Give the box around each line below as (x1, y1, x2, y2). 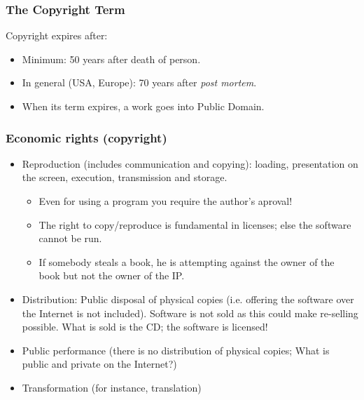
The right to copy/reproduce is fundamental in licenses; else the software (38, 217, 351, 232)
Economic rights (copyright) (6, 128, 167, 146)
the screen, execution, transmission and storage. (22, 170, 227, 185)
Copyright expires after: (6, 28, 108, 43)
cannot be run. (38, 231, 102, 246)
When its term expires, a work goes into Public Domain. (22, 99, 265, 113)
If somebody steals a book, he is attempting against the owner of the (38, 254, 335, 269)
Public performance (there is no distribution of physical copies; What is (22, 342, 330, 357)
